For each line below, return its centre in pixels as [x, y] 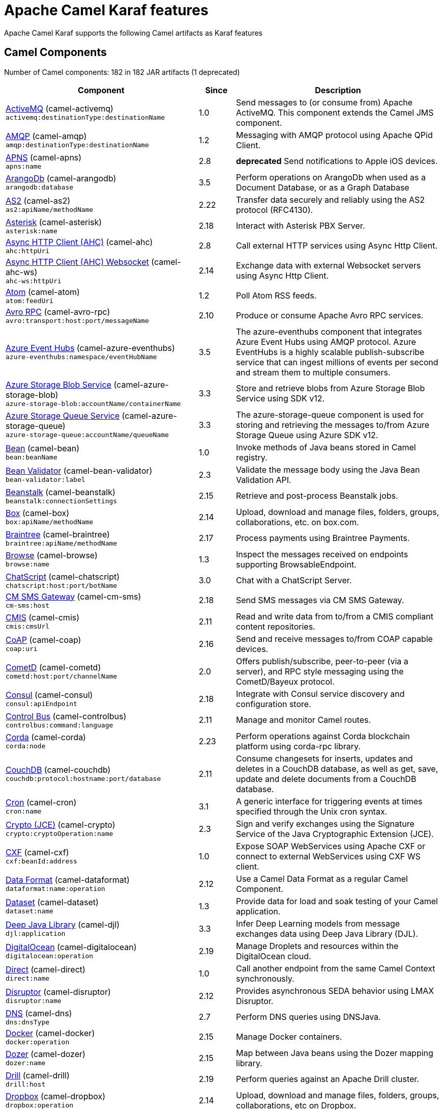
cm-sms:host [28, 605]
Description [338, 90]
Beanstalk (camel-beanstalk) [61, 492]
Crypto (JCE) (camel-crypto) [61, 825]
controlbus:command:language [60, 725]
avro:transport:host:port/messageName [77, 320]
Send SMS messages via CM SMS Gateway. [320, 600]
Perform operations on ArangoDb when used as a [331, 177]
